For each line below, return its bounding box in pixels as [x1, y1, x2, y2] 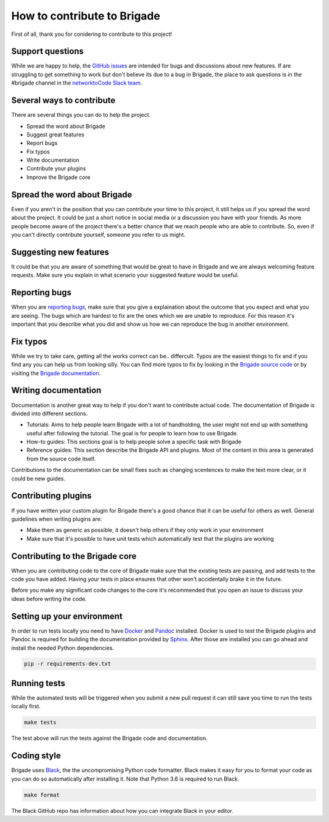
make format [24, 792, 60, 798]
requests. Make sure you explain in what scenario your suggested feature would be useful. [11, 272, 239, 279]
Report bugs [26, 139, 58, 147]
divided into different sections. [11, 410, 88, 417]
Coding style [11, 751, 61, 761]
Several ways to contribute [11, 95, 116, 106]
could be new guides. [11, 475, 66, 482]
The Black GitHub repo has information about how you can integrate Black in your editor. [11, 807, 234, 814]
